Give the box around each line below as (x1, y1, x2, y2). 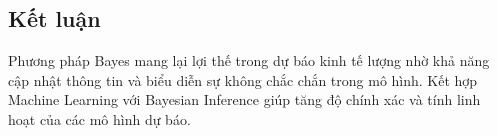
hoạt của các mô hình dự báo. (8, 108, 191, 129)
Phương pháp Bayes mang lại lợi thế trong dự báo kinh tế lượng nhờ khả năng (8, 50, 490, 71)
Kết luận (8, 3, 101, 34)
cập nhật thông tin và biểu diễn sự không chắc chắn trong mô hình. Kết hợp (8, 69, 478, 90)
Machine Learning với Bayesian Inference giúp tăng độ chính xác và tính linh (8, 89, 481, 110)
